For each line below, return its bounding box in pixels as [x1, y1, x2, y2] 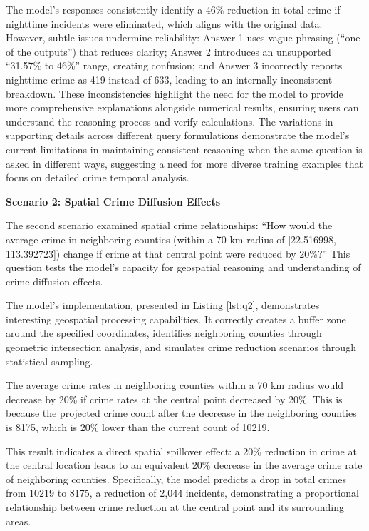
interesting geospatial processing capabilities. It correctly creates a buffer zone [6, 311, 346, 326]
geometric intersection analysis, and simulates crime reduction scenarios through [6, 340, 356, 355]
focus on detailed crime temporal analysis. [6, 170, 189, 185]
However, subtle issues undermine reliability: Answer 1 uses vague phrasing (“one [6, 30, 360, 45]
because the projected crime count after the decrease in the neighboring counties [6, 405, 357, 420]
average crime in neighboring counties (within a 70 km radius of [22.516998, [6, 231, 336, 246]
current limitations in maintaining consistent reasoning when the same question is [6, 141, 363, 156]
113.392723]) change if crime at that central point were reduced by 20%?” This [6, 246, 350, 261]
